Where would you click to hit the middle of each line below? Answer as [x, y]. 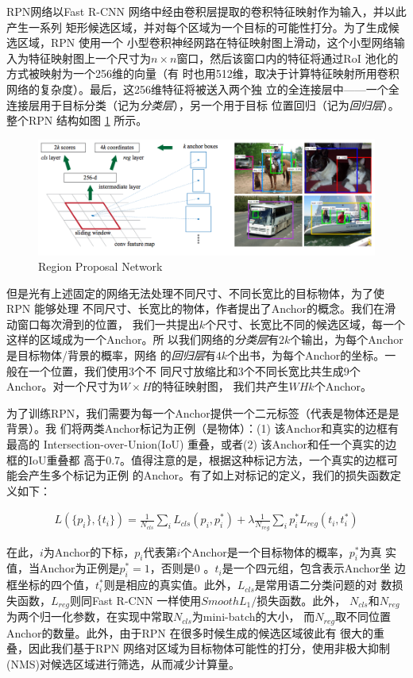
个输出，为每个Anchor [347, 339]
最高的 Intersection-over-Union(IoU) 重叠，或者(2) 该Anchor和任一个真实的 [196, 444]
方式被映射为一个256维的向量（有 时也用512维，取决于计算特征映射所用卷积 [203, 73]
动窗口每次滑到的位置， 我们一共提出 [103, 324]
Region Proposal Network [100, 266]
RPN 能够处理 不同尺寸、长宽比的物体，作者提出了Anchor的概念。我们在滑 [201, 308]
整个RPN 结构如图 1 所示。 [77, 120]
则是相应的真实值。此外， [170, 585]
